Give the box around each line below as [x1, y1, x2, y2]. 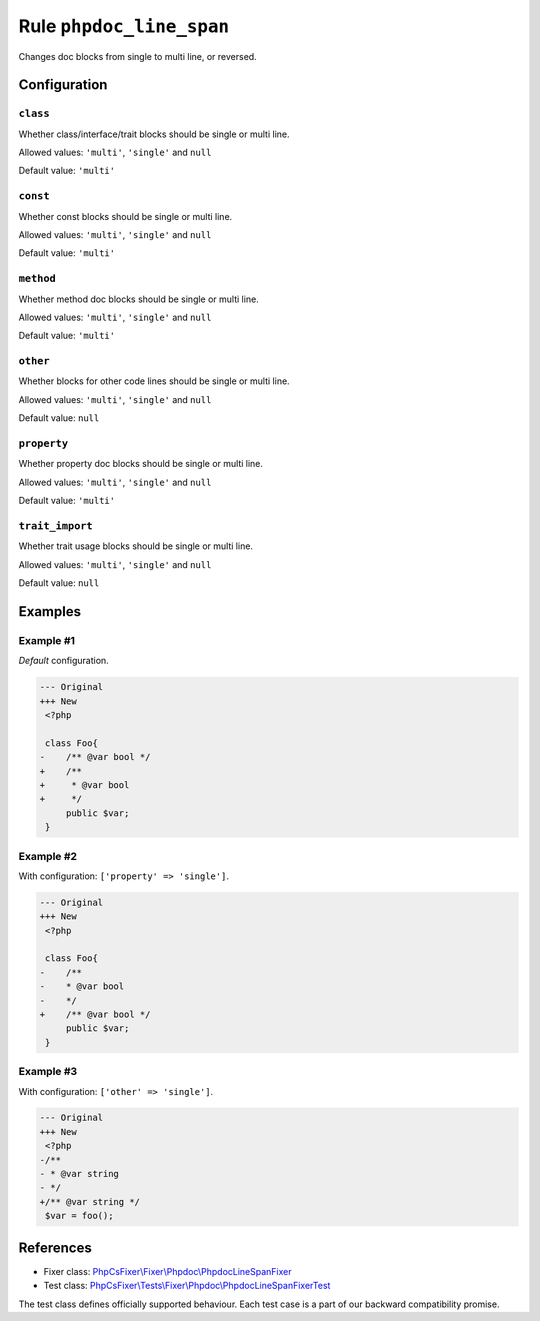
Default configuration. [18, 655, 109, 667]
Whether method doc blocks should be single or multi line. [18, 293, 259, 305]
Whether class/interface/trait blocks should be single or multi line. [18, 128, 290, 140]
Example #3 [18, 1065, 78, 1079]
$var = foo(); [45, 1210, 114, 1222]
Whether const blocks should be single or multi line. [18, 210, 233, 222]
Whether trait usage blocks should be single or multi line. [18, 540, 254, 552]
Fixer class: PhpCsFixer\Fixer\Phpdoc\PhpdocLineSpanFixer [43, 1265, 292, 1277]
